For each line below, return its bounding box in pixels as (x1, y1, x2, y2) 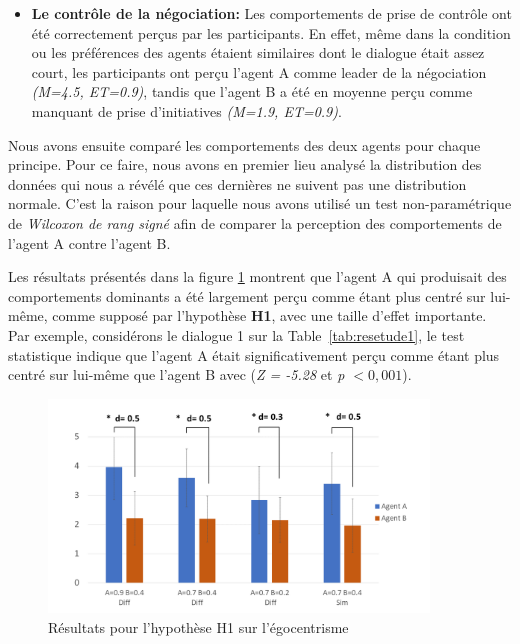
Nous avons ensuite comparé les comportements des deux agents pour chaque (8, 134, 481, 155)
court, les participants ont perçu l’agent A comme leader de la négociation (31, 61, 487, 82)
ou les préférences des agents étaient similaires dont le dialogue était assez (31, 42, 485, 63)
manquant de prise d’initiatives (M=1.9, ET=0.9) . (31, 100, 342, 121)
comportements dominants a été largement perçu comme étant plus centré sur (8, 285, 486, 306)
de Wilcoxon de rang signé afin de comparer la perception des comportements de (8, 212, 502, 233)
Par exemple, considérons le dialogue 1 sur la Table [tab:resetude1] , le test (8, 324, 465, 345)
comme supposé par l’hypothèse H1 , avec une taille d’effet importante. (52, 305, 487, 326)
